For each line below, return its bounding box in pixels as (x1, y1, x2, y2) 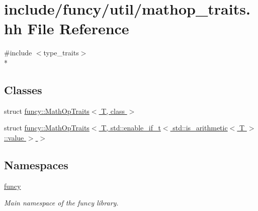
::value (4, 132, 24, 143)
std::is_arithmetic (173, 122, 228, 133)
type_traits (43, 47, 79, 58)
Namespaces (4, 157, 68, 172)
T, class (101, 105, 125, 116)
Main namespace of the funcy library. (4, 197, 119, 208)
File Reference (27, 18, 129, 39)
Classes (4, 82, 42, 97)
